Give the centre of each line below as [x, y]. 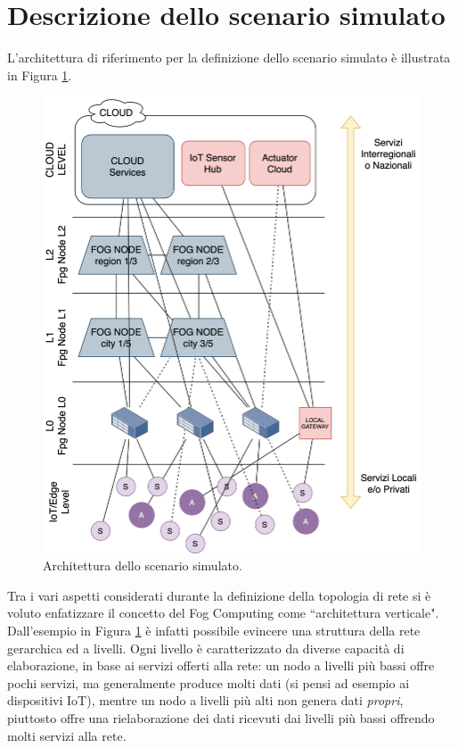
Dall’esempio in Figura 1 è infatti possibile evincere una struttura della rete [214, 631]
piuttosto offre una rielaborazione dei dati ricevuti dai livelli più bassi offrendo [221, 718]
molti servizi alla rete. [67, 735]
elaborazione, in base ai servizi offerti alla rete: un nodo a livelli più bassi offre [221, 665]
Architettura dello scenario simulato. [143, 565]
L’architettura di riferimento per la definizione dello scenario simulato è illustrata [229, 58]
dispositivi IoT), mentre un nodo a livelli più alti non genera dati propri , [205, 700]
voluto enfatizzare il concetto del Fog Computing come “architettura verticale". [223, 613]
